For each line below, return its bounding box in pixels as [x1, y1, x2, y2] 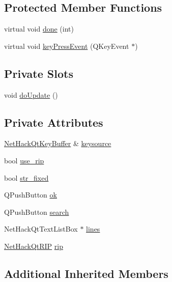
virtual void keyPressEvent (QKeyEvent [4, 40, 129, 51]
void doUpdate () [4, 89, 58, 100]
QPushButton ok [4, 189, 57, 200]
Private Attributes [4, 114, 103, 130]
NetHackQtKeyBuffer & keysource [4, 138, 111, 149]
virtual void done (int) [4, 23, 74, 34]
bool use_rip [4, 155, 44, 165]
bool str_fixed [4, 172, 49, 183]
